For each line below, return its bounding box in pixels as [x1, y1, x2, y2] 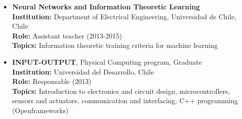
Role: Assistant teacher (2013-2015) [12, 30, 122, 40]
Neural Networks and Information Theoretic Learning [12, 1, 200, 11]
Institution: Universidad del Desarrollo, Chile [12, 66, 154, 77]
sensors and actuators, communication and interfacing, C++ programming [12, 95, 238, 106]
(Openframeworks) [12, 105, 69, 115]
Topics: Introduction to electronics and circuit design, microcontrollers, [12, 85, 230, 96]
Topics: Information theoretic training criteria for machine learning [12, 40, 218, 50]
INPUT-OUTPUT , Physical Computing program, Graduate [12, 56, 202, 67]
